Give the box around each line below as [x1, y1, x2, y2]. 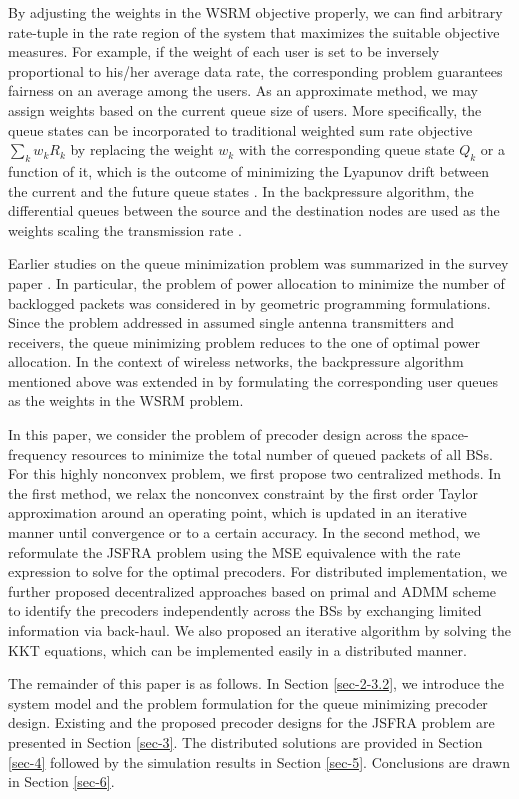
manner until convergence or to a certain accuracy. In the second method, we [8, 522, 480, 543]
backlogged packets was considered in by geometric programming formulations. [8, 292, 491, 313]
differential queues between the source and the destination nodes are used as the [8, 200, 500, 221]
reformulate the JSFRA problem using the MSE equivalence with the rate [8, 541, 461, 562]
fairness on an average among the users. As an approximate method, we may [8, 80, 478, 101]
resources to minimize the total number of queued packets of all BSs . [71, 443, 493, 464]
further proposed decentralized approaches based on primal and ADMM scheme [8, 580, 497, 601]
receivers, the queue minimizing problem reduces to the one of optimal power [8, 331, 481, 352]
